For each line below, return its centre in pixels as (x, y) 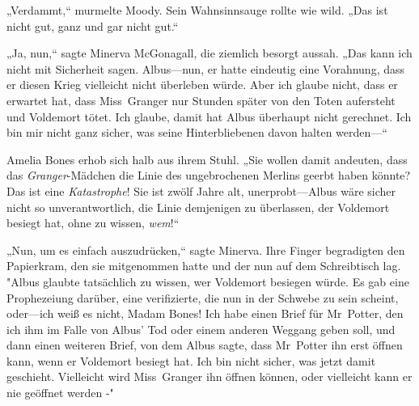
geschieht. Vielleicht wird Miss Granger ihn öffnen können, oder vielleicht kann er (209, 376)
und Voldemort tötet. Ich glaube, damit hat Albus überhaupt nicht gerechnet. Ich (209, 116)
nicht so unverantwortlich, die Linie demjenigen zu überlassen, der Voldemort (198, 207)
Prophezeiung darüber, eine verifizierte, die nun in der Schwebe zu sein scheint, (203, 297)
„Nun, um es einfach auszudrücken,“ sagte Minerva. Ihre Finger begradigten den (206, 250)
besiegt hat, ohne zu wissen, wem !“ (93, 223)
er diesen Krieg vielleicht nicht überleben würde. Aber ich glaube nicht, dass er (202, 85)
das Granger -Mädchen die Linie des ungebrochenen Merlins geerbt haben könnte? (209, 175)
